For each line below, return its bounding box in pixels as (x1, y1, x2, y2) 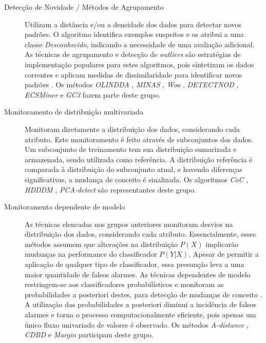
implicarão (205, 238, 239, 249)
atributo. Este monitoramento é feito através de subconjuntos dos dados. (25, 134, 253, 144)
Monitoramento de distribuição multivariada (4, 106, 143, 117)
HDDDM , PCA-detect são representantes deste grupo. (25, 184, 196, 195)
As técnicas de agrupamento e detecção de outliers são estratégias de (25, 49, 241, 60)
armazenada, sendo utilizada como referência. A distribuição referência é (25, 154, 253, 164)
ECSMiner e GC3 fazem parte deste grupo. (25, 89, 161, 100)
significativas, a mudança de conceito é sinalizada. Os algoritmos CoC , (25, 174, 249, 184)
